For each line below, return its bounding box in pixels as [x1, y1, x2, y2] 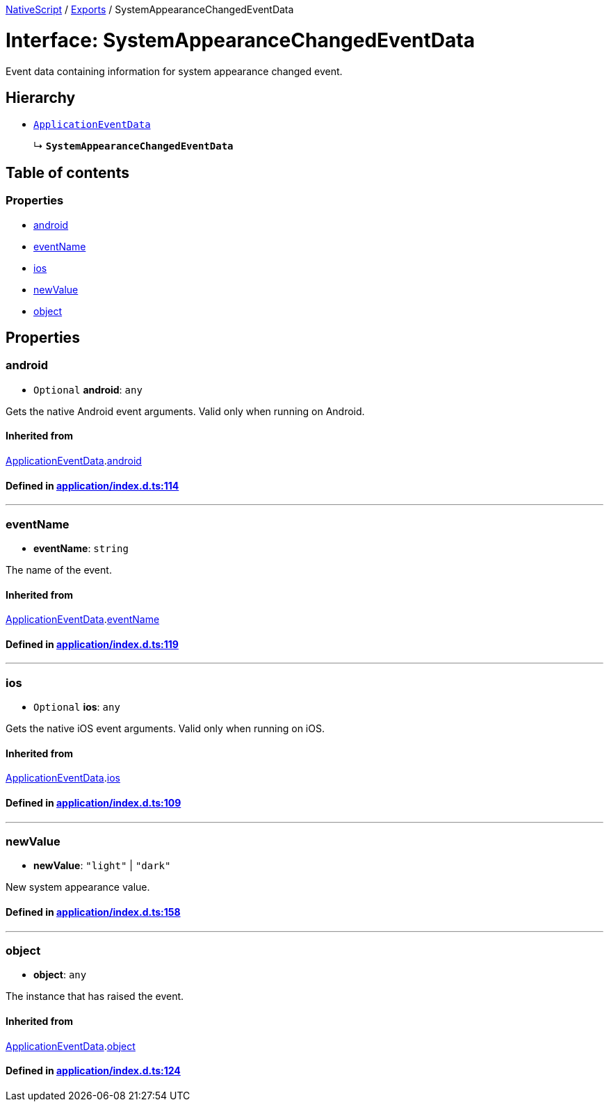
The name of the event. [6, 563, 112, 576]
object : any [33, 969, 87, 981]
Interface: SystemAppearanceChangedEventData [6, 28, 475, 52]
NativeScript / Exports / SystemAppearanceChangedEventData [6, 3, 294, 15]
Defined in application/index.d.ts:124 [6, 1065, 181, 1077]
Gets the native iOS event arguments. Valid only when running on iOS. [6, 722, 325, 735]
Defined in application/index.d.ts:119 [6, 638, 179, 650]
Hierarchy [6, 88, 76, 106]
